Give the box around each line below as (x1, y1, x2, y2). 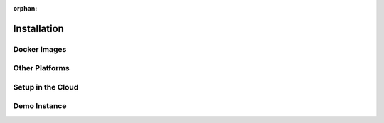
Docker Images (13, 44, 67, 54)
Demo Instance (13, 101, 67, 111)
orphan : (13, 4, 38, 12)
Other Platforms (13, 63, 70, 73)
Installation (13, 22, 64, 35)
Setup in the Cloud (13, 82, 79, 92)
